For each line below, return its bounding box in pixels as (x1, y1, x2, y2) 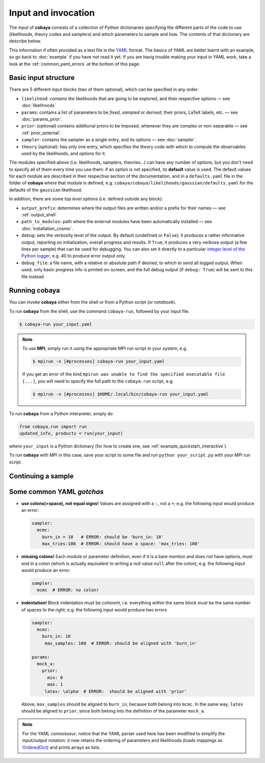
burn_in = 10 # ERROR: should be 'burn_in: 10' (42, 534, 164, 539)
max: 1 (47, 682, 63, 687)
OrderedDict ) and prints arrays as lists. (22, 744, 101, 750)
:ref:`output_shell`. (21, 212, 58, 218)
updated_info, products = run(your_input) (19, 431, 123, 436)
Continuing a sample (9, 472, 74, 480)
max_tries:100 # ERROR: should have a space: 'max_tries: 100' (42, 541, 200, 547)
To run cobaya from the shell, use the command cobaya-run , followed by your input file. (9, 308, 190, 314)
